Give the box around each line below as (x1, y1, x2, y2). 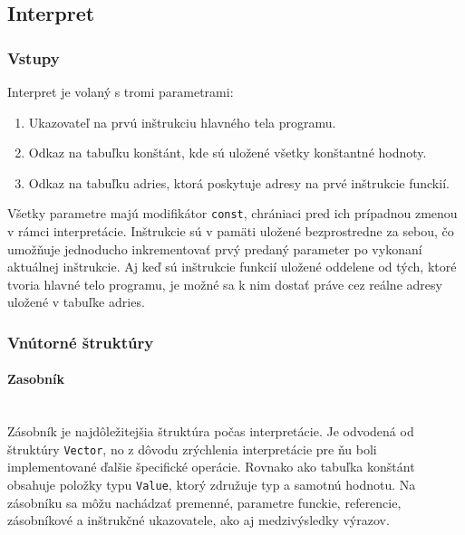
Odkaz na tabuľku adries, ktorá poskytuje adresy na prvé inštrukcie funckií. (28, 173, 450, 192)
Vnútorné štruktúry (7, 330, 154, 353)
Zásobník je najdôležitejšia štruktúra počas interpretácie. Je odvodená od (7, 422, 414, 441)
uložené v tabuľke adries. (7, 292, 145, 311)
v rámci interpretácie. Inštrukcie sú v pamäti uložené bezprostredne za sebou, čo (7, 222, 454, 241)
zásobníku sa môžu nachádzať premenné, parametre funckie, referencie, (7, 492, 402, 511)
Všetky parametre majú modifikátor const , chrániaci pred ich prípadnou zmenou (7, 204, 458, 223)
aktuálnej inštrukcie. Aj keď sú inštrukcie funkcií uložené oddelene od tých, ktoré (7, 257, 457, 276)
